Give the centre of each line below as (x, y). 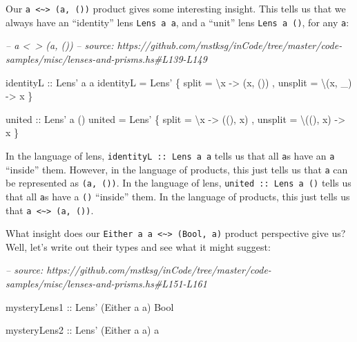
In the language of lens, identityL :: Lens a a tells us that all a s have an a (170, 155)
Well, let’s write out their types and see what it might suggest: (138, 246)
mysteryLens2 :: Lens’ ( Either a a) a (83, 330)
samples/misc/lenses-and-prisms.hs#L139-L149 (106, 58)
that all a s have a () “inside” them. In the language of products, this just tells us (178, 196)
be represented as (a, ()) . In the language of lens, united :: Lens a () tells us (178, 183)
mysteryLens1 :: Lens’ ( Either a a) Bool (90, 306)
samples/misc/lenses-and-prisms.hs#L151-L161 (106, 283)
